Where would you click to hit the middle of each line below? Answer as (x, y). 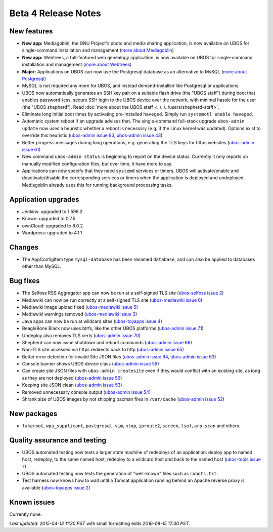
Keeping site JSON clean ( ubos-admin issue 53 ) (72, 385)
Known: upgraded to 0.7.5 (49, 219)
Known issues (32, 502)
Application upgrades (44, 199)
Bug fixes (25, 281)
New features (31, 31)
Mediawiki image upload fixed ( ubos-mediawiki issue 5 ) (80, 307)
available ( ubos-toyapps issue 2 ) (56, 487)
